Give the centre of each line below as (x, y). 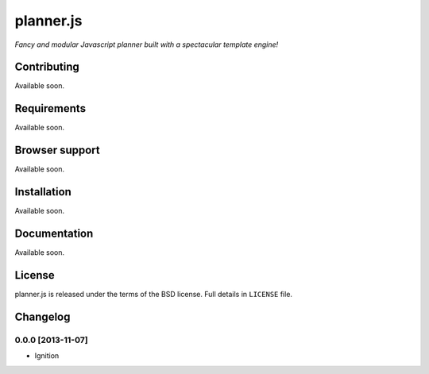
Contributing (47, 67)
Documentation (54, 233)
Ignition (47, 356)
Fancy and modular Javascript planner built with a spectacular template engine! (147, 44)
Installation (43, 192)
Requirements (50, 108)
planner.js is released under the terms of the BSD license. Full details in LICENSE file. (154, 294)
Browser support (58, 150)
